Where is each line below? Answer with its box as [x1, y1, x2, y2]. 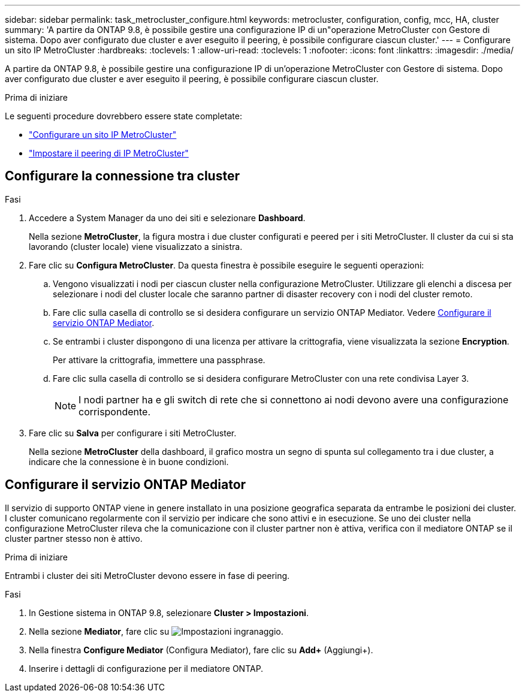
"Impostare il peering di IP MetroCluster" [29, 148, 189, 158]
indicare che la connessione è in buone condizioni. [29, 456, 229, 467]
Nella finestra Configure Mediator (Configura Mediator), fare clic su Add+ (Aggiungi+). [29, 644, 373, 655]
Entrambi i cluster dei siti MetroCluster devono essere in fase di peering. [5, 570, 290, 581]
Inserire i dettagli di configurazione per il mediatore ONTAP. [29, 663, 264, 674]
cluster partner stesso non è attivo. [5, 533, 143, 544]
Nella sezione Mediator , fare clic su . [29, 626, 283, 636]
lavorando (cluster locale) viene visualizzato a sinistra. [29, 241, 243, 252]
